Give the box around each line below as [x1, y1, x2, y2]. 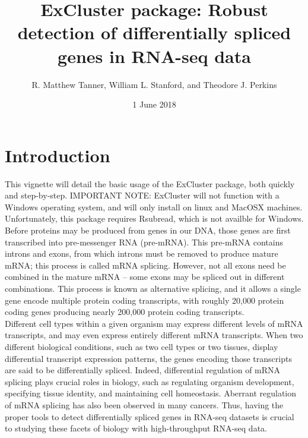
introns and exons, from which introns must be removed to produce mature [5, 247, 278, 260]
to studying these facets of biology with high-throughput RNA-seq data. [5, 422, 267, 434]
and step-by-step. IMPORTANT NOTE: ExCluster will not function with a [5, 189, 280, 201]
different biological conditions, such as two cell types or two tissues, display [5, 340, 278, 352]
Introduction [5, 143, 110, 167]
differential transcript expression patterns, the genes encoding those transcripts [5, 352, 292, 364]
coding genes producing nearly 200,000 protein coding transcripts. [5, 305, 245, 318]
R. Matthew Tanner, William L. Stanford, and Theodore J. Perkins [31, 78, 277, 90]
